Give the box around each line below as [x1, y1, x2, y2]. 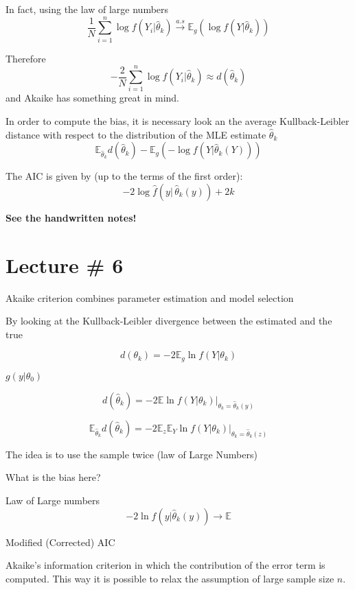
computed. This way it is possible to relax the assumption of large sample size [5, 571, 334, 585]
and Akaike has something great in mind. [5, 91, 179, 105]
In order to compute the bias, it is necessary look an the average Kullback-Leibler [5, 114, 350, 128]
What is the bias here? [5, 470, 101, 484]
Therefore [5, 51, 46, 65]
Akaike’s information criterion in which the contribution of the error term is [5, 558, 325, 572]
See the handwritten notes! [5, 210, 137, 224]
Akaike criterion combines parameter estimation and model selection [5, 290, 294, 305]
